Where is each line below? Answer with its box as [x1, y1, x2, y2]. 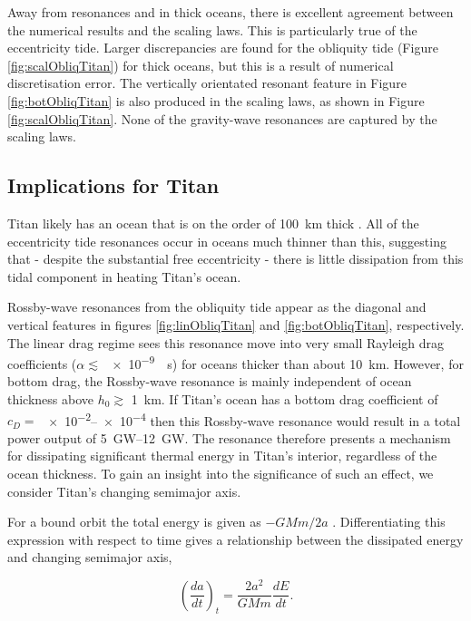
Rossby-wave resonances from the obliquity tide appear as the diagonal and [7, 297, 427, 316]
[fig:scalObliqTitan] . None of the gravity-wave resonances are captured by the [7, 109, 437, 128]
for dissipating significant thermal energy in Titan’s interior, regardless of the [7, 446, 437, 465]
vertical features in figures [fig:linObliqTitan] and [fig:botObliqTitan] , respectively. [7, 315, 465, 334]
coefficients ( [7, 354, 77, 373]
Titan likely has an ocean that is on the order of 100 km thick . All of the [7, 213, 419, 232]
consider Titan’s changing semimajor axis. [7, 481, 241, 500]
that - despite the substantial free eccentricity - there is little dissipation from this [7, 249, 464, 268]
